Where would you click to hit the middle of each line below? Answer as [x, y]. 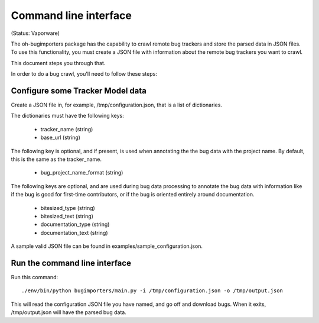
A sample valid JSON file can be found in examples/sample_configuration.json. [107, 246]
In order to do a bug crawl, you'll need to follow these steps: [84, 74]
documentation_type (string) [75, 224]
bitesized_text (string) [67, 216]
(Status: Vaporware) [35, 33]
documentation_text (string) [74, 232]
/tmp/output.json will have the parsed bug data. [69, 312]
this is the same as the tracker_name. [56, 159]
